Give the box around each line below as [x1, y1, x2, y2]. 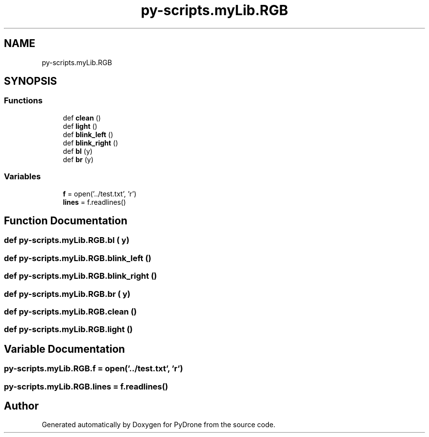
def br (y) [63, 155, 94, 164]
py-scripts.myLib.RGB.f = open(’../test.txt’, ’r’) [4, 364, 183, 374]
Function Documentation [4, 214, 127, 227]
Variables [4, 171, 41, 182]
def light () [63, 121, 97, 130]
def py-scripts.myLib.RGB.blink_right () [4, 271, 157, 281]
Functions [4, 96, 43, 106]
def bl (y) [63, 146, 93, 155]
